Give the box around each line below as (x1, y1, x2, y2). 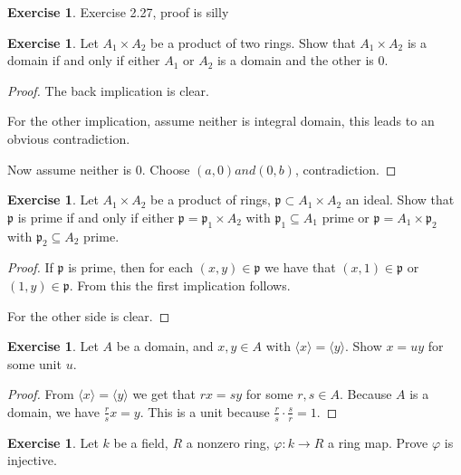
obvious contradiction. (7, 128, 130, 147)
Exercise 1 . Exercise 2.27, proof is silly (7, 3, 229, 21)
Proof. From (7, 385, 74, 404)
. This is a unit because (139, 402, 270, 421)
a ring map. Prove (327, 432, 428, 451)
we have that (264, 258, 336, 277)
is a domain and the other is (216, 51, 374, 70)
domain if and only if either (7, 51, 160, 70)
